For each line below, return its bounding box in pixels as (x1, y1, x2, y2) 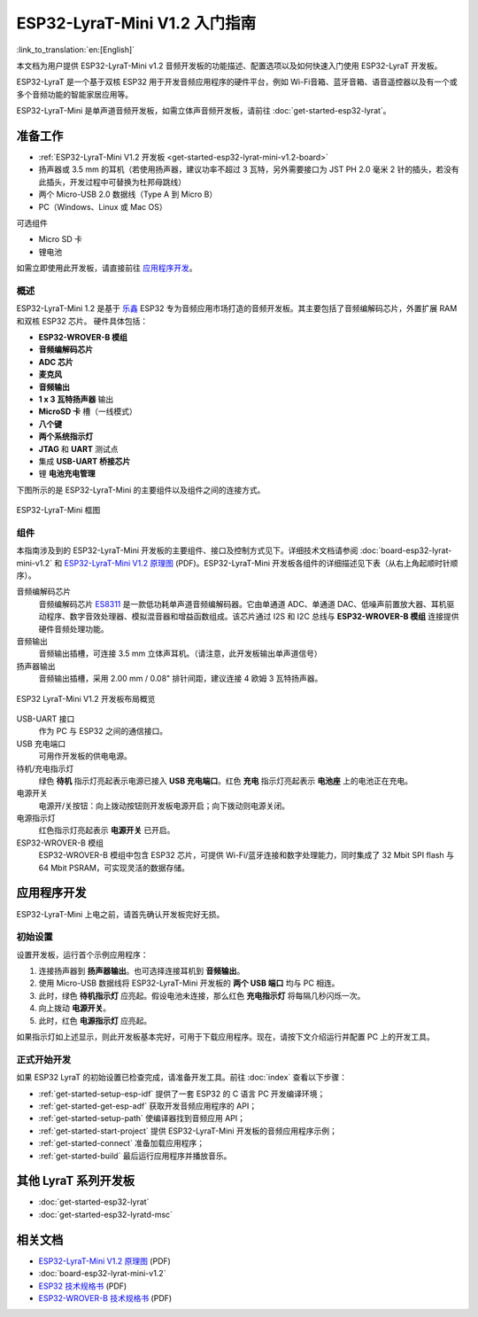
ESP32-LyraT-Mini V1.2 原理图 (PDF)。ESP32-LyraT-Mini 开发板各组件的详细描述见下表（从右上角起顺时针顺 (64, 557, 459, 568)
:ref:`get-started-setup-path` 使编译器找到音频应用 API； (38, 1113, 246, 1124)
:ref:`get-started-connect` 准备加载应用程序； (38, 1138, 205, 1149)
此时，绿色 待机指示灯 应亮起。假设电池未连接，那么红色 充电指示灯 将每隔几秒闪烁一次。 (38, 990, 366, 1001)
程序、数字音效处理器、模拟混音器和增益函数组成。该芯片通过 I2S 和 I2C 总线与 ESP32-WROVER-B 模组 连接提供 (45, 612, 459, 622)
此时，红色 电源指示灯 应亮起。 (38, 1015, 152, 1025)
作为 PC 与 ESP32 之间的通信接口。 (38, 726, 168, 736)
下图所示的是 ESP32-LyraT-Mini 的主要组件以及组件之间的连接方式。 (16, 484, 266, 495)
